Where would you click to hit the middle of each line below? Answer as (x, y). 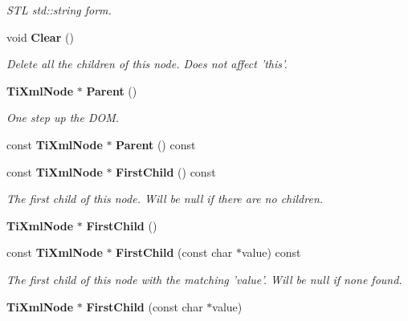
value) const (271, 252)
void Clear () (40, 37)
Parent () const (156, 144)
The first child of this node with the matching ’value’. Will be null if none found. (204, 279)
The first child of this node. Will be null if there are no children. (165, 199)
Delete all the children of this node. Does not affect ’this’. (147, 64)
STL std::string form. (59, 10)
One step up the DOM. (63, 118)
